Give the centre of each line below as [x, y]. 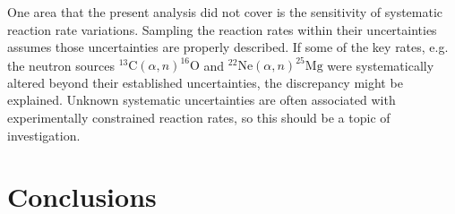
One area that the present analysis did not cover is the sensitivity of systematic [225, 12]
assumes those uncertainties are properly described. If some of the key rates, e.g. [228, 47]
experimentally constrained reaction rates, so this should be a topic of [199, 118]
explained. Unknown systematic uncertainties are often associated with [202, 100]
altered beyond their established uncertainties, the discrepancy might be [205, 82]
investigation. [44, 135]
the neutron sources [61, 65]
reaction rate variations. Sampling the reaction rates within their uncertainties [222, 29]
